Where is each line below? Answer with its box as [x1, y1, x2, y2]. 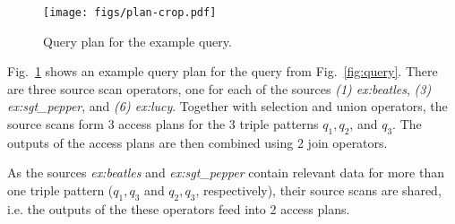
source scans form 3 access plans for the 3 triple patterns [7, 115, 319, 134]
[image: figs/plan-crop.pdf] [43, 6, 217, 19]
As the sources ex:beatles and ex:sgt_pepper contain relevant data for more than [7, 163, 444, 182]
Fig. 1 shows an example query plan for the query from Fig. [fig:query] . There [7, 62, 438, 81]
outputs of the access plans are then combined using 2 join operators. [7, 133, 388, 151]
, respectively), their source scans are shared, [195, 181, 442, 200]
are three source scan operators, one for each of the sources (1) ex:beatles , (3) [7, 79, 432, 98]
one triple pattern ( [7, 181, 114, 200]
